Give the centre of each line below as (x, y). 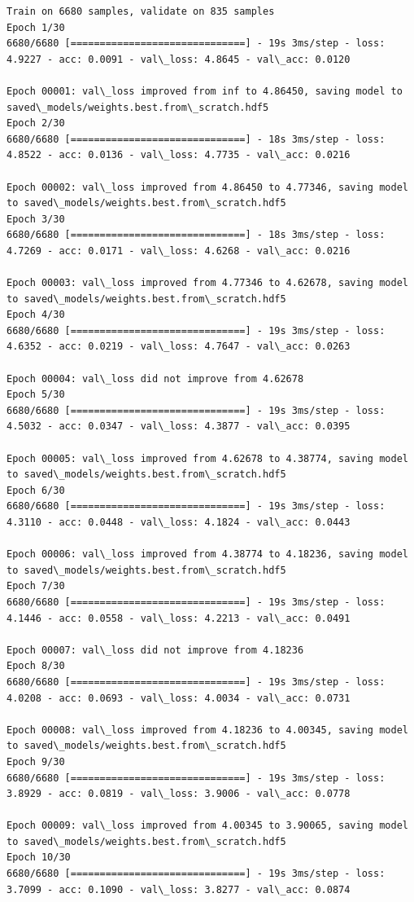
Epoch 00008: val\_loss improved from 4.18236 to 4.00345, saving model (207, 730)
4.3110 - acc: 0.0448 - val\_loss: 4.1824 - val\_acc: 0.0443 (179, 522)
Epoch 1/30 (36, 27)
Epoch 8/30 (36, 666)
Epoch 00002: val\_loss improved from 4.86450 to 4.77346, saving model (207, 187)
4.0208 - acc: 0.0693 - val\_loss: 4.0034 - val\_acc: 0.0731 (179, 698)
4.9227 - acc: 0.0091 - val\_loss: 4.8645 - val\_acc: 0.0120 (179, 59)
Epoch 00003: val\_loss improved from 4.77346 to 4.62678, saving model (207, 283)
